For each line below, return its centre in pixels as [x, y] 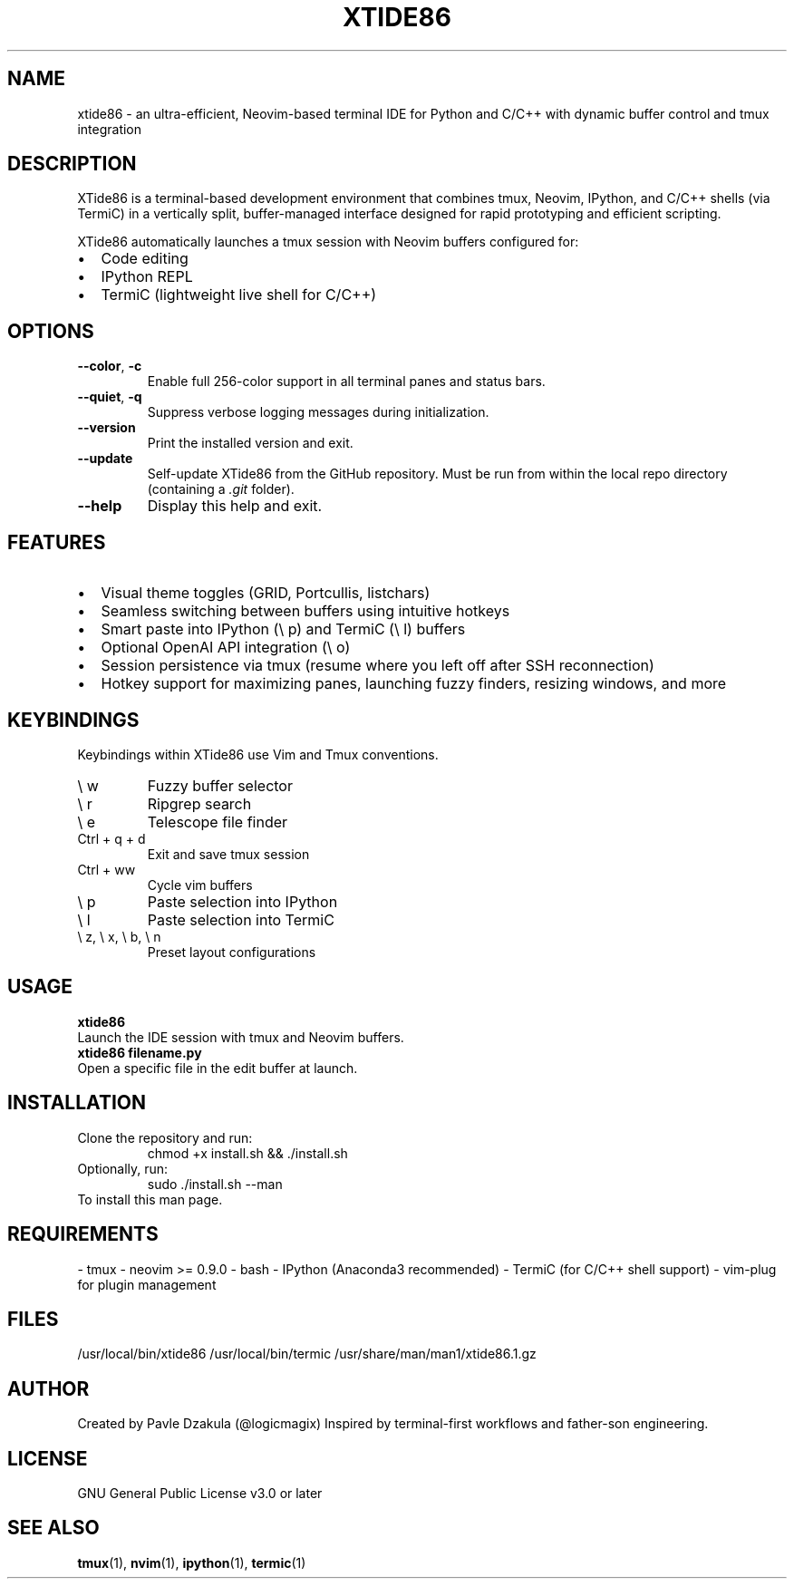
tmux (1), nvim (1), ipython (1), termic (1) [192, 1562]
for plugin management [147, 1284]
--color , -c [110, 366]
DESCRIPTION [72, 164]
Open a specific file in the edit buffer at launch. [218, 1068]
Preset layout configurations [232, 952]
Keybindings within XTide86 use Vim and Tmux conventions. [258, 754]
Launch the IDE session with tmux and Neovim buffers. [241, 1037]
